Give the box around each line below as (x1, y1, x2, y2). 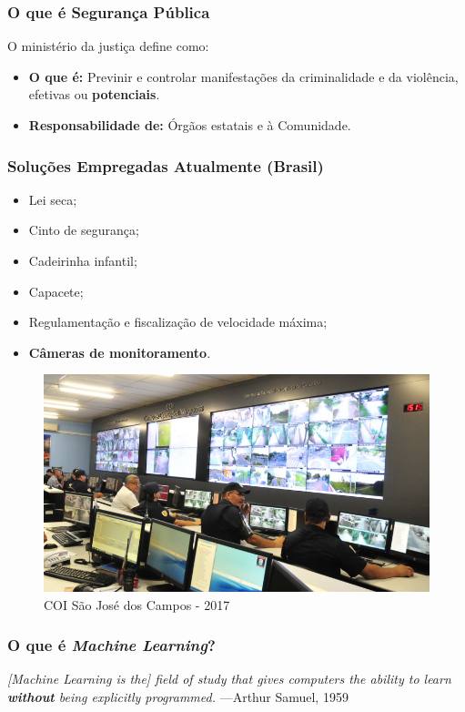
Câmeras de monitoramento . (28, 342, 211, 361)
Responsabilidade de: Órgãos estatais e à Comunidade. (28, 116, 351, 134)
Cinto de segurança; (28, 220, 139, 239)
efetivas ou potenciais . (28, 85, 160, 104)
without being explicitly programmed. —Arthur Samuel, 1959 (7, 687, 349, 706)
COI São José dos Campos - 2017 (44, 595, 230, 614)
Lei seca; (28, 189, 77, 209)
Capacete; (28, 281, 84, 300)
